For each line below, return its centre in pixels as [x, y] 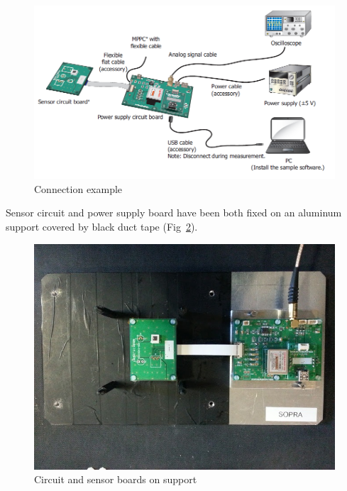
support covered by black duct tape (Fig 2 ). [102, 227]
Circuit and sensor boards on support [116, 479]
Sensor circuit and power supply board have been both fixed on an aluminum [174, 213]
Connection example [78, 188]
